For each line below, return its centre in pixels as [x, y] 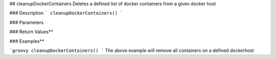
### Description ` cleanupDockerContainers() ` [66, 13]
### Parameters [27, 22]
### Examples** [27, 41]
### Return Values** [31, 32]
